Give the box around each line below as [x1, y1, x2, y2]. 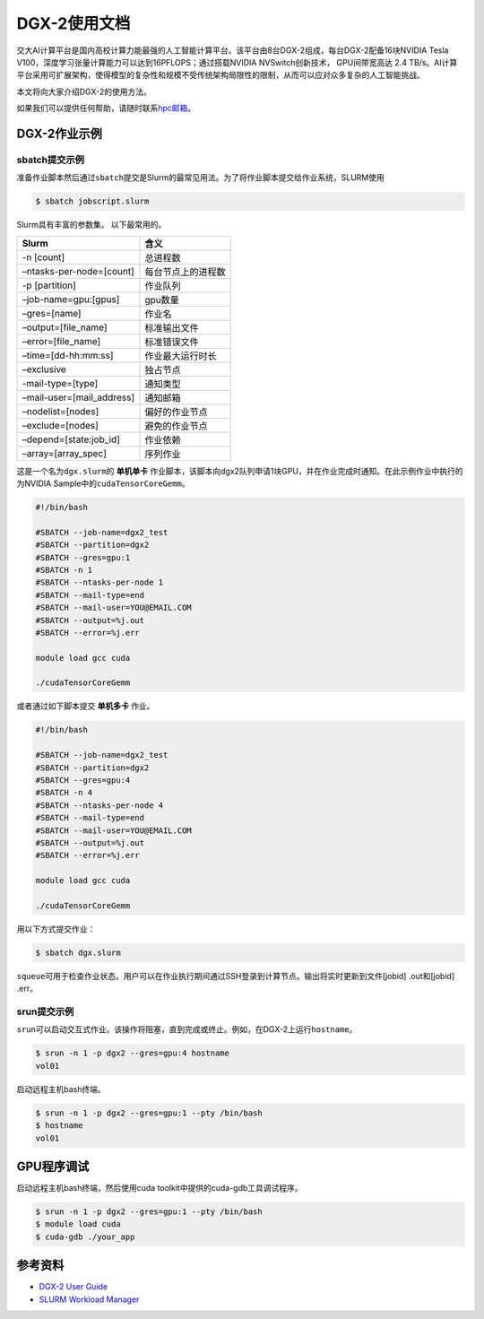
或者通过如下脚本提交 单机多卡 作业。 [16, 700, 155, 712]
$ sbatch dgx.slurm [35, 947, 121, 958]
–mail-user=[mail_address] [22, 391, 134, 404]
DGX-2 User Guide [39, 1281, 108, 1292]
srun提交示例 [16, 1005, 74, 1018]
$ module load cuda [35, 1219, 121, 1229]
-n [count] [22, 251, 65, 264]
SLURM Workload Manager [39, 1294, 140, 1305]
